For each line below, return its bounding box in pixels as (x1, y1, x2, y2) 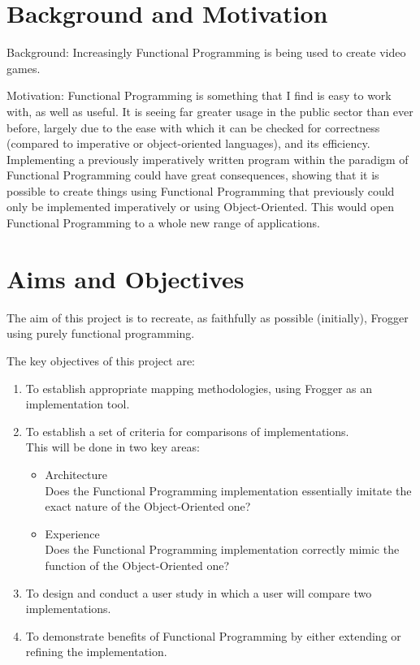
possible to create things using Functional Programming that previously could (6, 182, 395, 199)
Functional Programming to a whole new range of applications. (6, 214, 321, 231)
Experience (45, 525, 100, 542)
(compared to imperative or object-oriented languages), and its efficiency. (6, 135, 370, 152)
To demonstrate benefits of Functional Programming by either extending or (25, 627, 401, 644)
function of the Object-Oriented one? (45, 556, 229, 573)
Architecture (45, 465, 107, 482)
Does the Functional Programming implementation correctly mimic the (45, 541, 400, 558)
